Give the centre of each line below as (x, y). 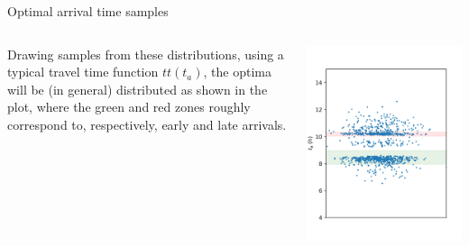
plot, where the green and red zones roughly (129, 107)
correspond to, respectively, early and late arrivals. (147, 124)
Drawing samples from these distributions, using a (146, 54)
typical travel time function (83, 72)
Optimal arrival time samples (88, 11)
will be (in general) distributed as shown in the (138, 89)
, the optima (238, 72)
